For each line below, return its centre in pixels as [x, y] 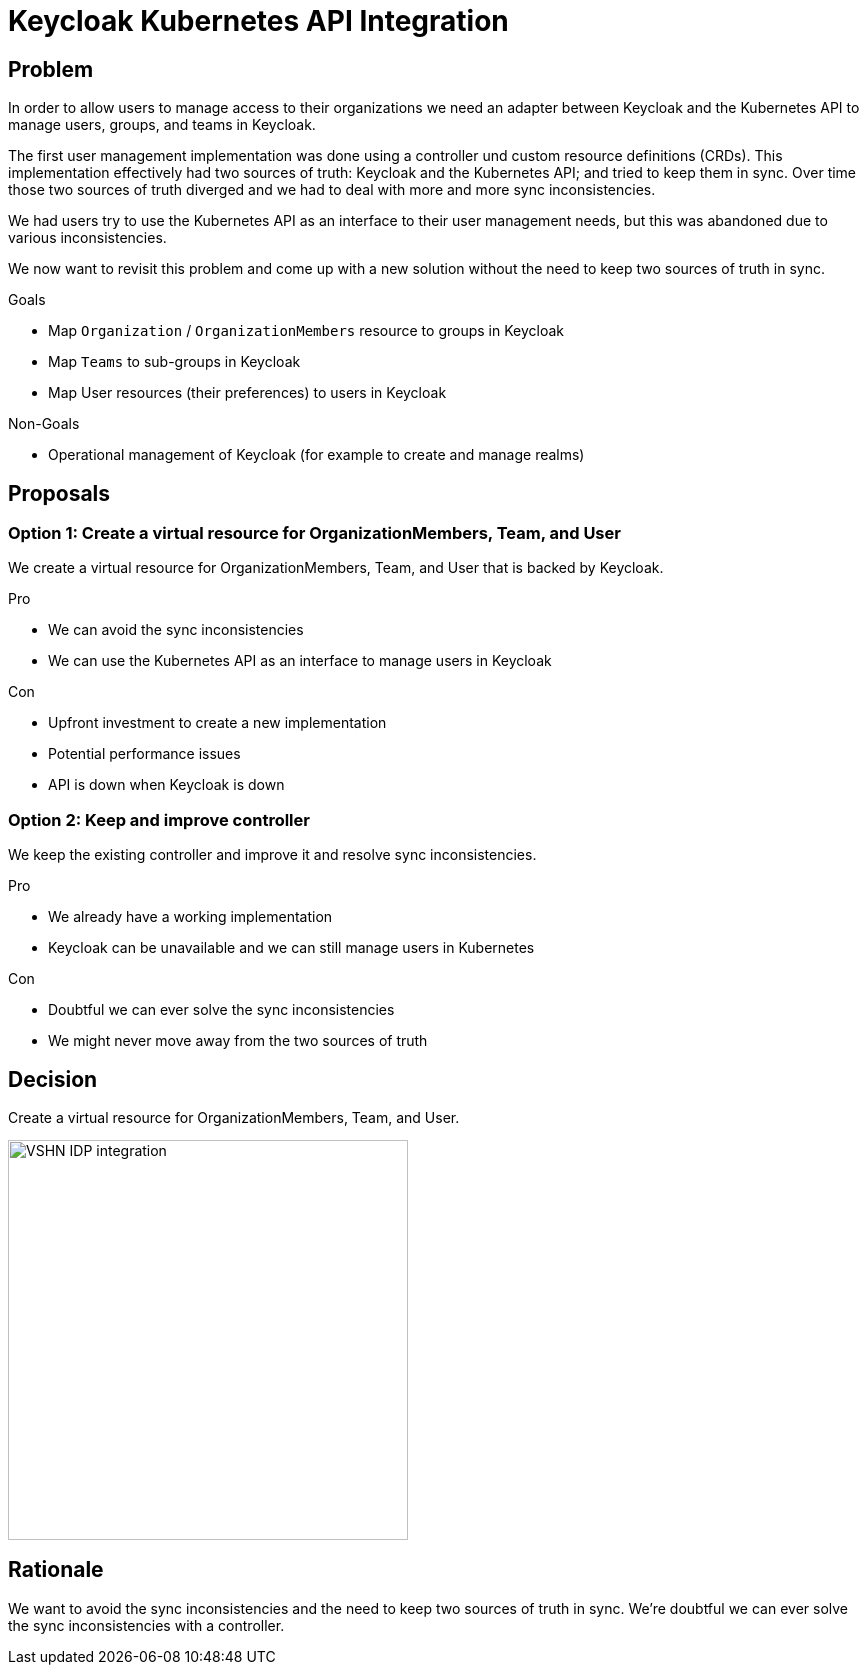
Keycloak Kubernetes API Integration [258, 21]
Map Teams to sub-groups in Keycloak [174, 362]
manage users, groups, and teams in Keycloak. [162, 125]
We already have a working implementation [190, 917]
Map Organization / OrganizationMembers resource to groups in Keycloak [306, 331]
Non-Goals [44, 424]
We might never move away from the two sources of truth [238, 1041]
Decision [53, 1079]
